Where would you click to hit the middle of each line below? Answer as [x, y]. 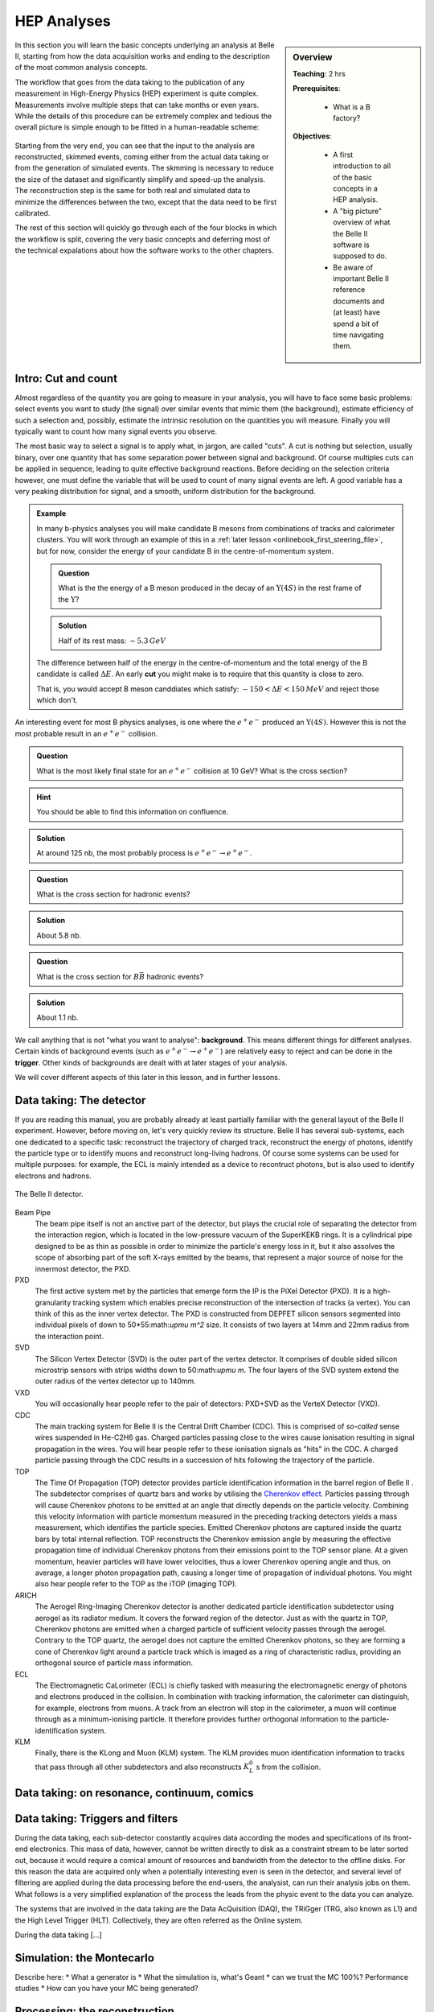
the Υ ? [69, 599]
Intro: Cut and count [66, 378]
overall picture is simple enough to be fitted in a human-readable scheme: [137, 127]
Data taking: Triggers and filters [96, 1818]
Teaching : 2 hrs [319, 73]
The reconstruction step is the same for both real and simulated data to [133, 191]
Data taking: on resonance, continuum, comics [134, 1793]
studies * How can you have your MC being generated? [106, 1989]
